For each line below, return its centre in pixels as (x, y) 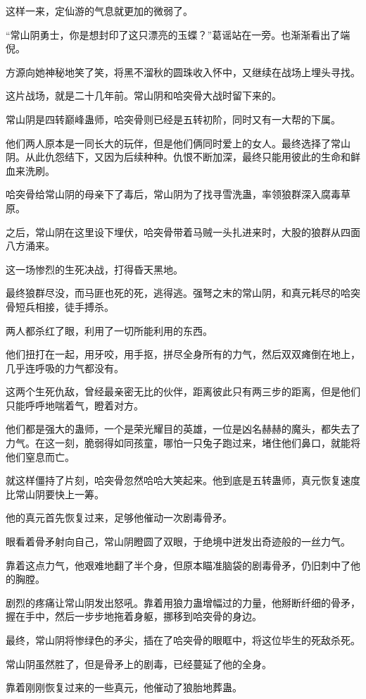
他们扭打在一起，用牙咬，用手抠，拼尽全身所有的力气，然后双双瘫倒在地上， (183, 354)
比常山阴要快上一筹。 (55, 494)
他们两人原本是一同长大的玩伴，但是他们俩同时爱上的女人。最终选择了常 (173, 143)
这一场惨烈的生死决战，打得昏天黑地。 (94, 269)
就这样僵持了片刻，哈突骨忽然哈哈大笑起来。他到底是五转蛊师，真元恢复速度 (183, 480)
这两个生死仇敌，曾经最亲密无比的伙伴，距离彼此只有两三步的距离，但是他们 (183, 391)
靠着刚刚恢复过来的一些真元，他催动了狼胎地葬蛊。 (124, 687)
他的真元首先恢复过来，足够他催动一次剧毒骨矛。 (119, 518)
